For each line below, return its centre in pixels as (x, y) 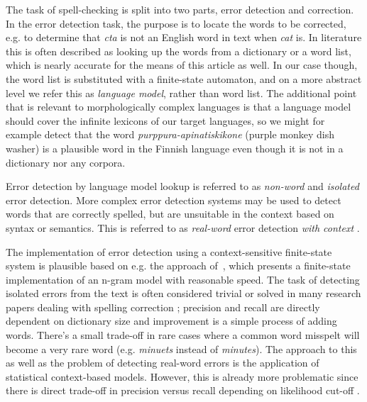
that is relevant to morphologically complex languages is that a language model (179, 107)
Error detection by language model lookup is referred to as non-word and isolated (182, 186)
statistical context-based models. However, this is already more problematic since (182, 376)
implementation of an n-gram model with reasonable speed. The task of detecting (183, 279)
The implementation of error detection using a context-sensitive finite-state (169, 251)
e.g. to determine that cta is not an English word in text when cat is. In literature (184, 37)
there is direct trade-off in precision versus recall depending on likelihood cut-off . (183, 390)
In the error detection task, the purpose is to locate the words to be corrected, (176, 23)
